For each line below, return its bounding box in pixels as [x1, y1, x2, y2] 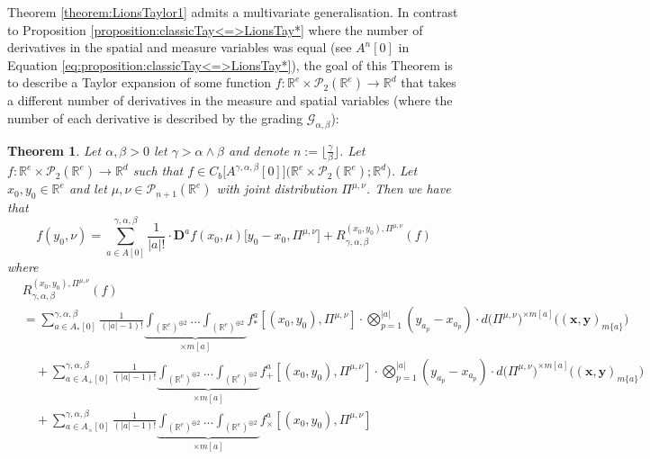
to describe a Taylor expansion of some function [7, 73, 272, 92]
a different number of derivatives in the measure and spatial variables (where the [7, 91, 453, 110]
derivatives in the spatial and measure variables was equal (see [7, 38, 352, 57]
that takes [401, 73, 456, 92]
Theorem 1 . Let [7, 140, 102, 159]
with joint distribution [216, 179, 338, 198]
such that [132, 161, 184, 180]
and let [68, 179, 107, 198]
